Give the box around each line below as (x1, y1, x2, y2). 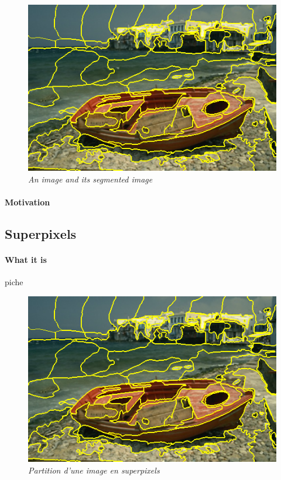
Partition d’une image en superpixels (28, 464, 160, 476)
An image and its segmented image (28, 173, 153, 185)
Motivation (5, 195, 50, 208)
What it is (5, 253, 47, 265)
